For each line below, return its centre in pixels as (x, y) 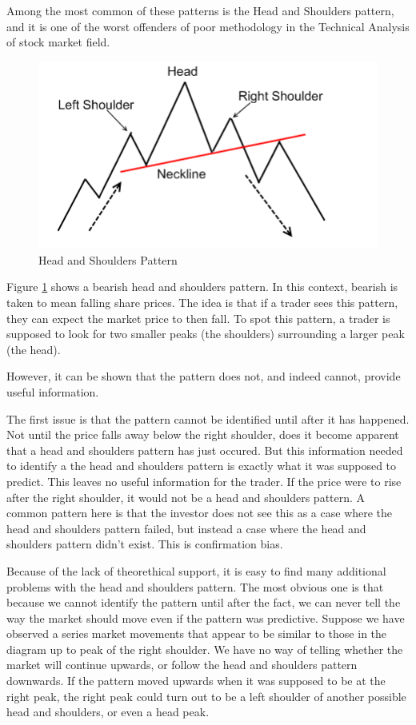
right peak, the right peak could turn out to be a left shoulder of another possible (206, 696)
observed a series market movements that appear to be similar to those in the (197, 633)
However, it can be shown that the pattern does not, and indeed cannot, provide (204, 376)
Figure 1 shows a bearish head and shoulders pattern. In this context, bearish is (202, 287)
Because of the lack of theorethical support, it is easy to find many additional (196, 570)
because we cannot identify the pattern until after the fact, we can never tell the (204, 602)
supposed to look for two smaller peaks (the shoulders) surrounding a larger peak (206, 334)
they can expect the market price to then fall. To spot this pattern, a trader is (198, 318)
